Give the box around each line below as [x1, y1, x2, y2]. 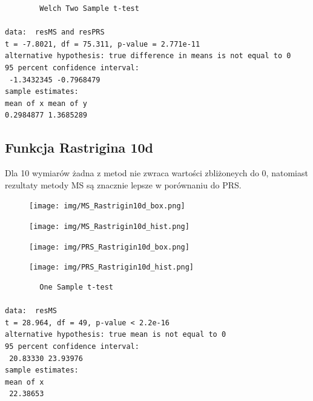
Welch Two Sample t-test [39, 4, 139, 13]
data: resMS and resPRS [5, 28, 105, 37]
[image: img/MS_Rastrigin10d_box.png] [29, 202, 185, 211]
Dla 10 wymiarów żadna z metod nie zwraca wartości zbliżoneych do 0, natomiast [5, 167, 308, 179]
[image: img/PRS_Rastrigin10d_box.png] [29, 242, 189, 251]
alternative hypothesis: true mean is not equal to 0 [5, 330, 226, 339]
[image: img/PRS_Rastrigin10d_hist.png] [29, 263, 194, 272]
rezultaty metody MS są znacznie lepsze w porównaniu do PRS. [5, 178, 242, 191]
